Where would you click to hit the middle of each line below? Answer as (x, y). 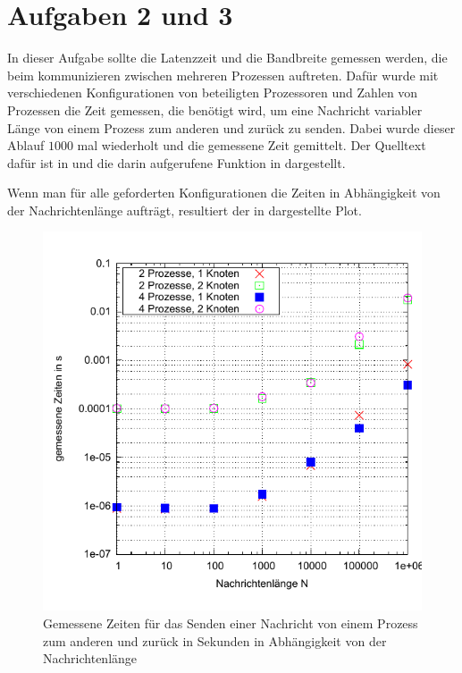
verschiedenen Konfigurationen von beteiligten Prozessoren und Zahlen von (213, 93)
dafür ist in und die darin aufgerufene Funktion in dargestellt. (176, 162)
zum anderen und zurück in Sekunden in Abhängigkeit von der (215, 640)
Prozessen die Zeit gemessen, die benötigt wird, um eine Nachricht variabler (215, 109)
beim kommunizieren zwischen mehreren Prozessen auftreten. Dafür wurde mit (223, 75)
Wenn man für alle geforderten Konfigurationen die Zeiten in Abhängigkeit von (224, 193)
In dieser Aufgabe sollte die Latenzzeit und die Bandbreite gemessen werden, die (227, 58)
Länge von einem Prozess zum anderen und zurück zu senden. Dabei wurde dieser (231, 127)
